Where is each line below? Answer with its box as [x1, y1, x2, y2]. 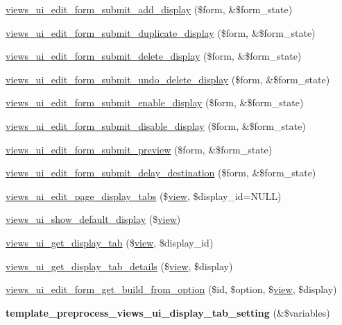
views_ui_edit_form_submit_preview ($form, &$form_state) [6, 142, 273, 156]
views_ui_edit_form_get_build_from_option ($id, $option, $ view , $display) [6, 282, 337, 297]
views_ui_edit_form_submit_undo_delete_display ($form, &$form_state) [6, 72, 330, 86]
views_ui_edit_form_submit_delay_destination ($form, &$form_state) [6, 165, 316, 180]
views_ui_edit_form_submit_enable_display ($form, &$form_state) [6, 95, 304, 110]
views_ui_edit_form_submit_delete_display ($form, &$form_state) [6, 49, 302, 63]
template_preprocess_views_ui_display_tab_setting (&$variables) [6, 305, 330, 319]
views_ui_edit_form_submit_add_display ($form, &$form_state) [6, 2, 293, 16]
